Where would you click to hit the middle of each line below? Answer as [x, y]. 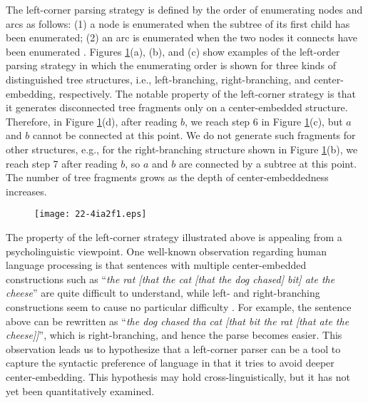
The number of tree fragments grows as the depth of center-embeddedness [167, 177]
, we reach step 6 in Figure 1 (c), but [264, 121]
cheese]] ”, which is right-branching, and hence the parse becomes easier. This [174, 335]
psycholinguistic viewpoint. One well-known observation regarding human [166, 251]
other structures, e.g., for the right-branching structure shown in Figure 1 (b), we [182, 149]
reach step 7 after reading [62, 163]
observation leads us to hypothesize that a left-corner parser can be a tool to [173, 348]
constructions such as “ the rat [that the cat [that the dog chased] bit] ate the [170, 279]
